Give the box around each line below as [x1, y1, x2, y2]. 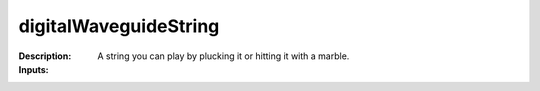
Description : [18, 50, 72, 62]
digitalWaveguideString [18, 15, 220, 37]
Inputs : [18, 63, 49, 75]
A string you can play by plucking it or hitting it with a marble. [97, 50, 350, 62]
